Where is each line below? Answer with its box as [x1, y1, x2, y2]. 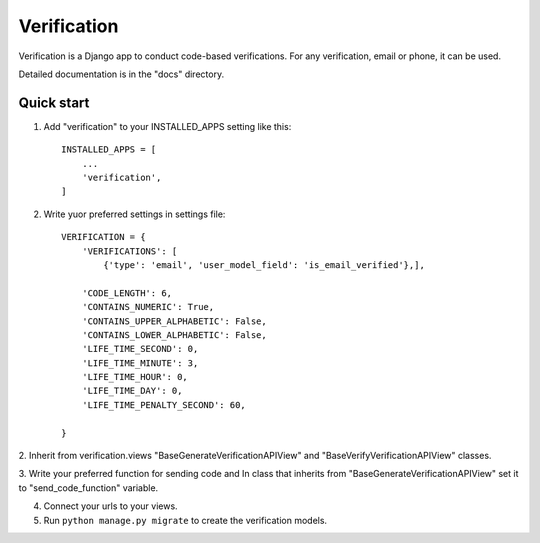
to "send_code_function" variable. [18, 481, 159, 494]
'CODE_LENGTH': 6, [81, 287, 173, 299]
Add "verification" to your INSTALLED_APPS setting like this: [43, 120, 292, 132]
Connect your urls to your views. [43, 500, 179, 512]
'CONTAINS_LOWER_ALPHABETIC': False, [81, 329, 267, 340]
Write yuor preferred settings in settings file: [43, 208, 226, 220]
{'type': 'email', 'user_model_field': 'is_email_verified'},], [103, 259, 425, 270]
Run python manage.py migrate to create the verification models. [43, 514, 328, 526]
